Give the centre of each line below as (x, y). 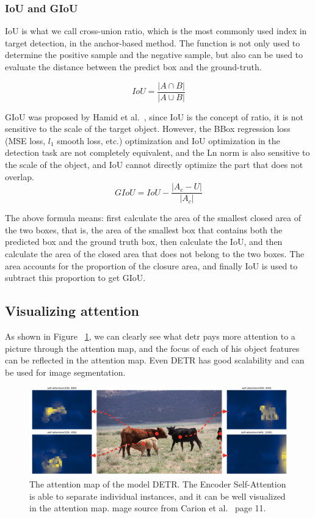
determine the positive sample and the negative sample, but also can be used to (154, 55)
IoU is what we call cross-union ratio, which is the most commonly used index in (156, 31)
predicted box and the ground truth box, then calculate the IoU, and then (144, 242)
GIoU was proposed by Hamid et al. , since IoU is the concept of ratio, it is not (154, 116)
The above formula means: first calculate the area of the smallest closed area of (153, 218)
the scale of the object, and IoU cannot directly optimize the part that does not (154, 165)
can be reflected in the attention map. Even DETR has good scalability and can (155, 360)
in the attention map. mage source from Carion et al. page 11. (148, 508)
